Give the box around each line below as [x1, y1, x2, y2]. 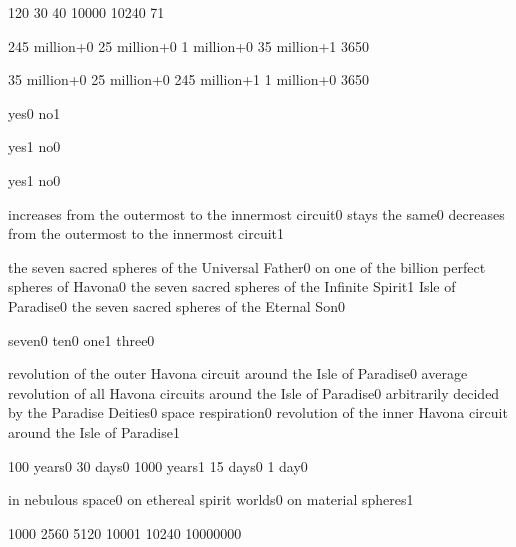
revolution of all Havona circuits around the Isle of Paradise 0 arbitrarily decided [8, 382, 500, 403]
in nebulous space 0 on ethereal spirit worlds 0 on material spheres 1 [8, 489, 414, 510]
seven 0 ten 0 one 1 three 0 [8, 329, 155, 350]
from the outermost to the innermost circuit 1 [8, 223, 285, 244]
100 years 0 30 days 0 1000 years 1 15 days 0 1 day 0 [8, 455, 308, 476]
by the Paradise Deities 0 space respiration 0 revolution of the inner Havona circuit [8, 402, 508, 423]
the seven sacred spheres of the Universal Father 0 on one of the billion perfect [8, 256, 486, 277]
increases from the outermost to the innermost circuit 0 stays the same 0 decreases [8, 203, 505, 224]
